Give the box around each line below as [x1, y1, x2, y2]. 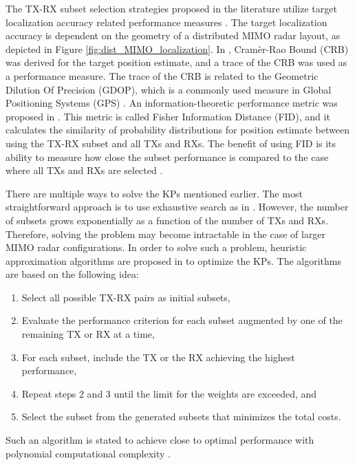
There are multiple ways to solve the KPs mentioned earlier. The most [6, 186, 303, 200]
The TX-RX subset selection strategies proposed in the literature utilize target [6, 1, 337, 15]
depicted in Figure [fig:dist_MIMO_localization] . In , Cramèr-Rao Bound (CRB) [6, 41, 349, 56]
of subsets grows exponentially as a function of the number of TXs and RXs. [6, 213, 329, 227]
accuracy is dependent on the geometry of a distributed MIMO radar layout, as [6, 28, 341, 43]
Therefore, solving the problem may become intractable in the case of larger [6, 226, 326, 241]
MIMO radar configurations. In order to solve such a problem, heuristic [6, 240, 307, 255]
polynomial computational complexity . [6, 446, 171, 460]
